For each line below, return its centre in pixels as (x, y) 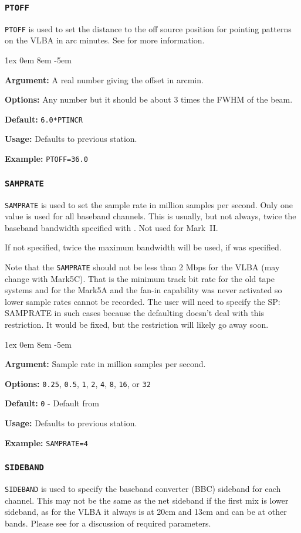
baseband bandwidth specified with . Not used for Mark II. (111, 227)
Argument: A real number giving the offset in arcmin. (104, 79)
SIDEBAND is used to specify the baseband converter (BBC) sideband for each (143, 489)
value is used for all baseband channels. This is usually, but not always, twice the (150, 216)
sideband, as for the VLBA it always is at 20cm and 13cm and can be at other (146, 512)
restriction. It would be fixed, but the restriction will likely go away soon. (137, 324)
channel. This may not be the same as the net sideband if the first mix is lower (147, 500)
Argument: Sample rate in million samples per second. (105, 364)
